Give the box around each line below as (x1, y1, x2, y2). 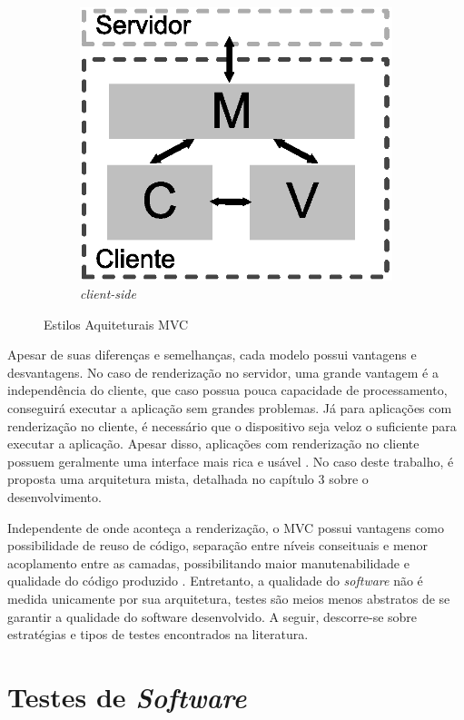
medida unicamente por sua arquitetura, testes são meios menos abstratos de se (7, 588, 450, 607)
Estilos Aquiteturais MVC (44, 314, 189, 333)
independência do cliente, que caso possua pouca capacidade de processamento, (7, 380, 448, 399)
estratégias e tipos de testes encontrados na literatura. (7, 625, 309, 644)
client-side (80, 284, 136, 303)
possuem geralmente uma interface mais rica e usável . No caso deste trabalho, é (7, 451, 454, 470)
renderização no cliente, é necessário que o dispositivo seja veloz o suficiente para (7, 416, 457, 435)
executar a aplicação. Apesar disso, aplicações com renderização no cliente (7, 434, 420, 453)
